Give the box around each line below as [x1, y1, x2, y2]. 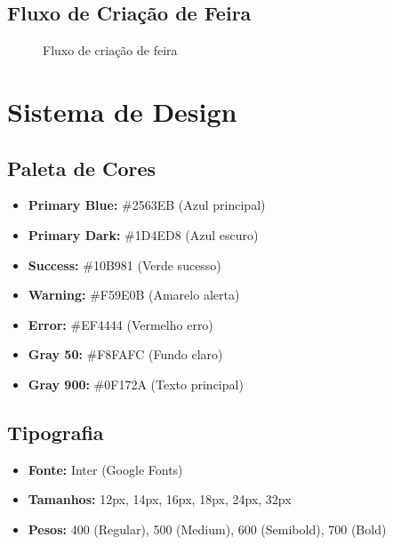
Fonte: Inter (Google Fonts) [28, 460, 183, 478]
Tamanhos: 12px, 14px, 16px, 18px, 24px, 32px [28, 490, 292, 509]
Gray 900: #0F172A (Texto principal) [28, 374, 244, 393]
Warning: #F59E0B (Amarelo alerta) [28, 285, 240, 304]
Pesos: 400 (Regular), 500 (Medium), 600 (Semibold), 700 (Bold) [28, 519, 387, 538]
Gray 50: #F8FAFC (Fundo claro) [28, 345, 223, 364]
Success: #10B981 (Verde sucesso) [28, 255, 221, 274]
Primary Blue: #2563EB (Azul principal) [28, 196, 266, 214]
